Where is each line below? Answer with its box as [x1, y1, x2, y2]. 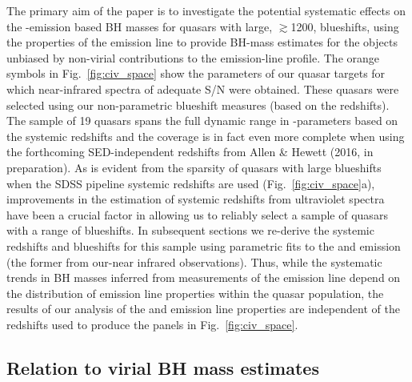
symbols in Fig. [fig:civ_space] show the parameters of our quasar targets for [6, 65, 386, 82]
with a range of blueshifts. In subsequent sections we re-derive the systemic [6, 222, 374, 239]
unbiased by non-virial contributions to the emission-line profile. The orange [6, 49, 380, 66]
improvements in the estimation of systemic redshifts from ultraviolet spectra [6, 191, 385, 207]
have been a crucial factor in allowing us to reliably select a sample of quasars [6, 206, 388, 223]
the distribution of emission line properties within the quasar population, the [6, 284, 384, 301]
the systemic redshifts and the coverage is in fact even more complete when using [6, 127, 405, 144]
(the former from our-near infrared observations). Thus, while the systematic [6, 253, 382, 270]
